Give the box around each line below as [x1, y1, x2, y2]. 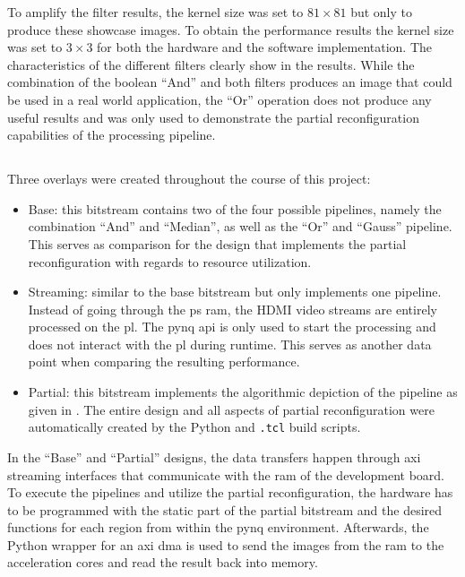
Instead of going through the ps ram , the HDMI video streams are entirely [28, 299, 437, 318]
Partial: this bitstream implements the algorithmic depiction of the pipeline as [28, 383, 458, 401]
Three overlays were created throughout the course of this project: [7, 169, 371, 188]
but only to [350, 3, 412, 21]
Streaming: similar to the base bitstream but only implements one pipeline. [28, 282, 442, 301]
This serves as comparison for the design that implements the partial [28, 234, 407, 253]
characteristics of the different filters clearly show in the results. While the [7, 55, 415, 73]
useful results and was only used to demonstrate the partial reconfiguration [7, 108, 419, 126]
